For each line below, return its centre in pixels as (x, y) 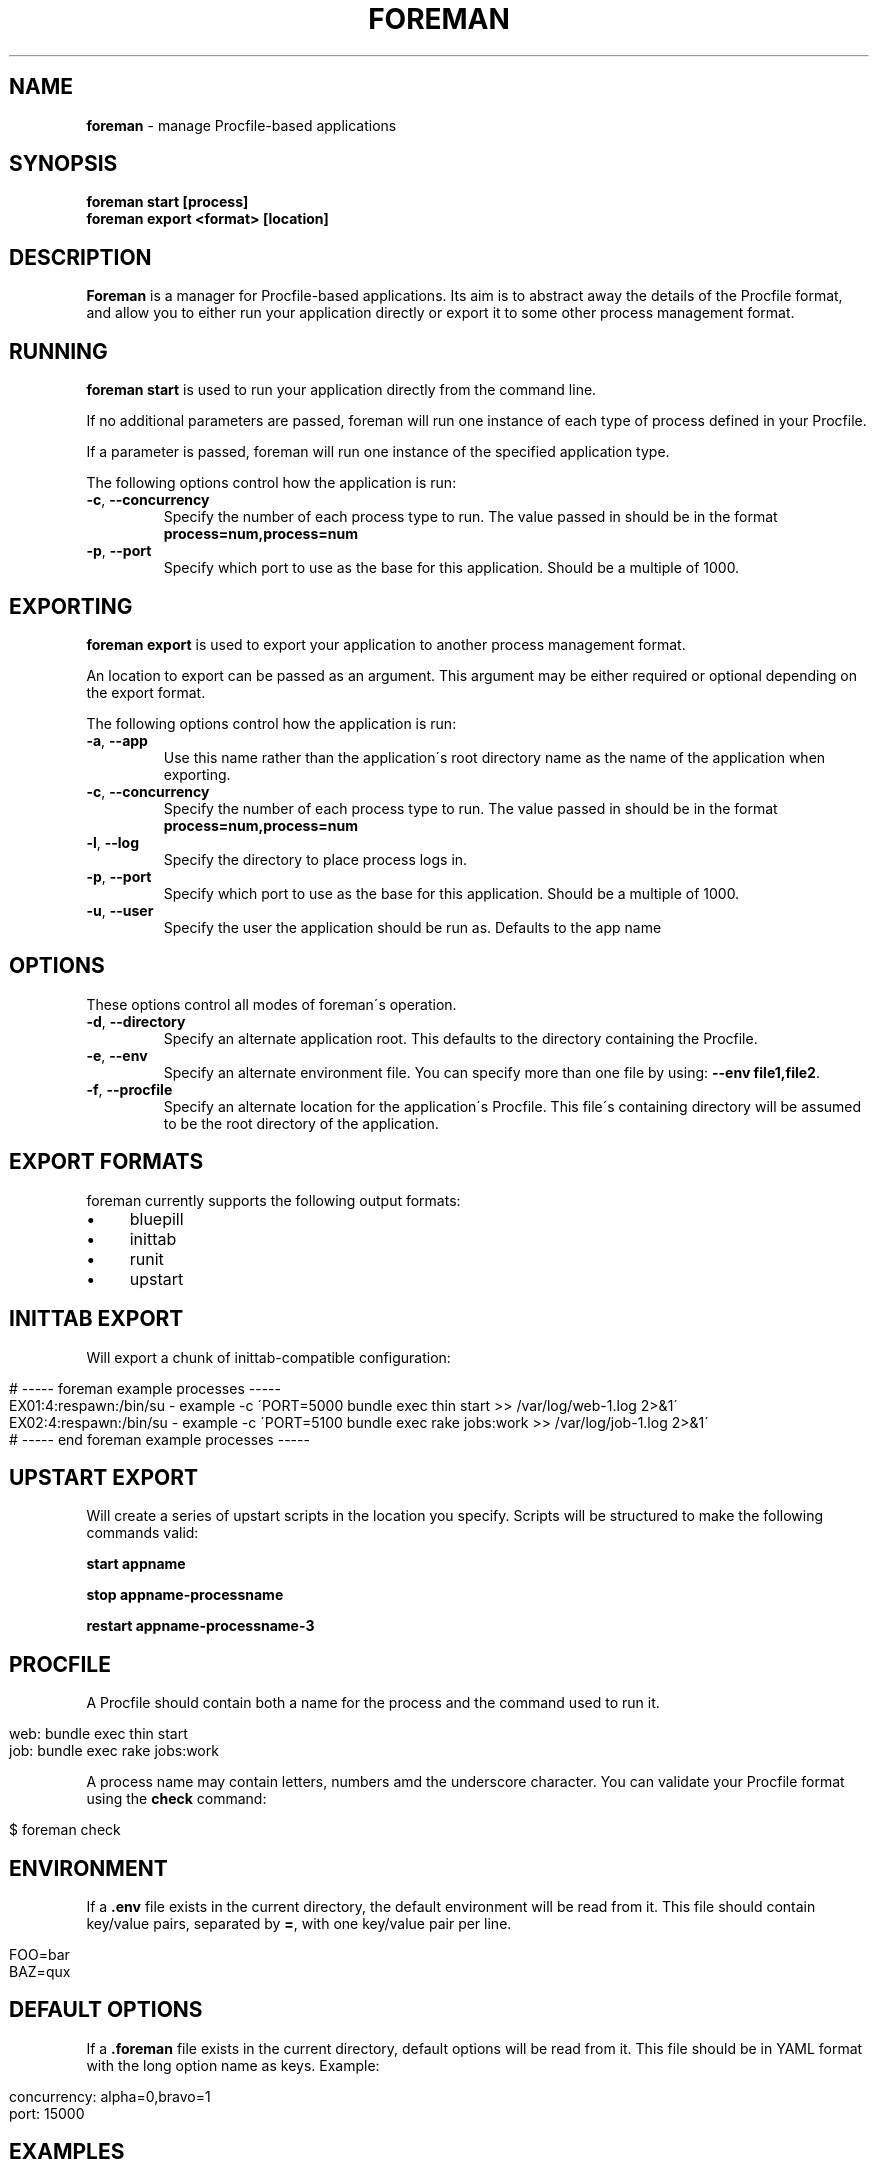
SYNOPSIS (63, 164)
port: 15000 (47, 2113)
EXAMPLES (67, 2152)
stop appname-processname (185, 1595)
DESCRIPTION (80, 257)
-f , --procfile (129, 1089)
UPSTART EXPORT (104, 1477)
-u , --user (120, 910)
